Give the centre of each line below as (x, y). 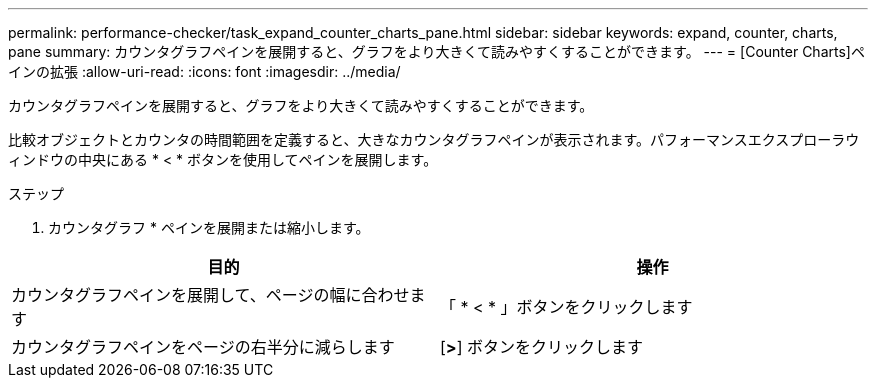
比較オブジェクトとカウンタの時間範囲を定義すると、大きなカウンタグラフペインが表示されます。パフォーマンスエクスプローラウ (434, 139)
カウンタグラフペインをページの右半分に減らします (203, 347)
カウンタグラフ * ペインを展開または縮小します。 (209, 227)
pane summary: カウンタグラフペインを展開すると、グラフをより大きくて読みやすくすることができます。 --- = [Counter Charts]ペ (436, 51)
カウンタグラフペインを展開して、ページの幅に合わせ (210, 295)
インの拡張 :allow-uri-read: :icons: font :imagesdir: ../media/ (204, 71)
